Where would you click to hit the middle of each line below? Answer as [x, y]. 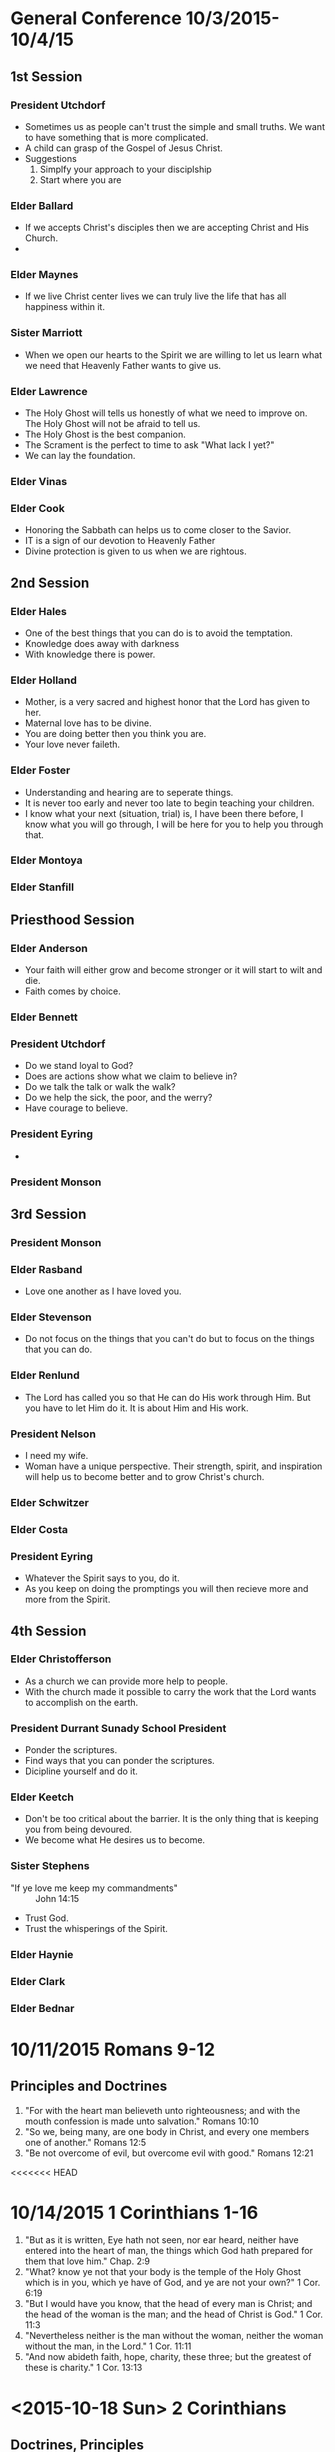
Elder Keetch [42, 1797]
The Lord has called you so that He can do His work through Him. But [168, 1397]
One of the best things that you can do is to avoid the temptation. [158, 633]
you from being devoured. [78, 1829]
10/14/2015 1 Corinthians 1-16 [134, 2212]
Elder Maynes [44, 275]
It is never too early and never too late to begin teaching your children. [169, 803]
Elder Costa [39, 1529]
